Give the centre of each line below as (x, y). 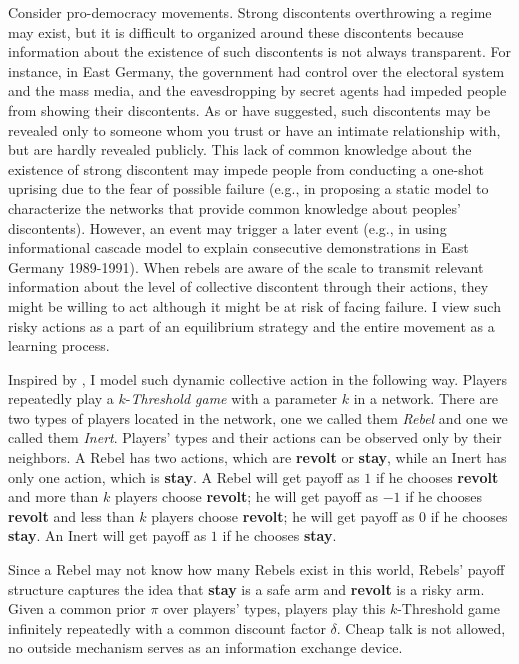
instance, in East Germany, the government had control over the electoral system (256, 70)
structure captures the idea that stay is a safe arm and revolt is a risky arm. (246, 588)
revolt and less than (71, 515)
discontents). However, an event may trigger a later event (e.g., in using (227, 227)
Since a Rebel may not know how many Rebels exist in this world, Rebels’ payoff (256, 569)
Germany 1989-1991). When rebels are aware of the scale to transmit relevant (246, 266)
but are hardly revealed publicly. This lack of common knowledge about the (240, 149)
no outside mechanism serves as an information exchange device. (205, 647)
